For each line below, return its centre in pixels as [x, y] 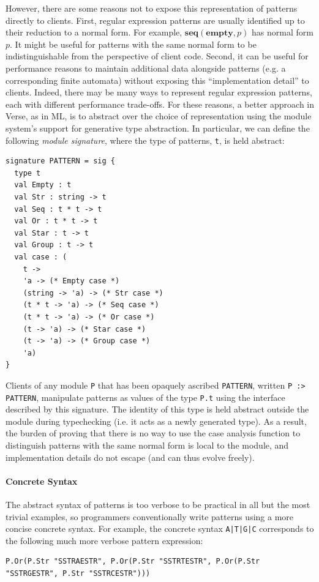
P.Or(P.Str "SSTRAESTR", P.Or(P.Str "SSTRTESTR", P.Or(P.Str [133, 561]
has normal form [283, 32]
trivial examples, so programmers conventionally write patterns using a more [150, 516]
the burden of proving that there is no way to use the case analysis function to [153, 433]
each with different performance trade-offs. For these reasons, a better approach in [160, 104]
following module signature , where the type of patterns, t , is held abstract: [145, 140]
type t [28, 173]
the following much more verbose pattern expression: [104, 540]
